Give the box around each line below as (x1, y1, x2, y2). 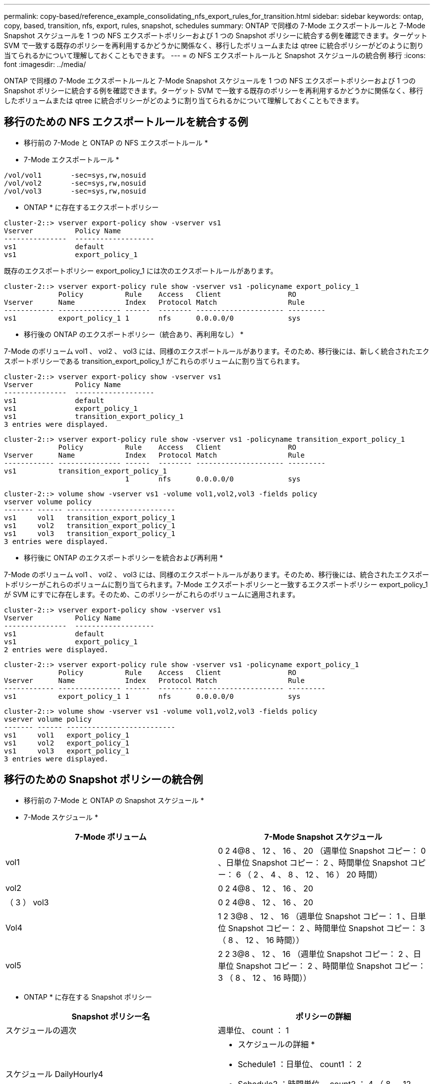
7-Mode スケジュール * (24, 813, 99, 821)
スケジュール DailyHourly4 (5, 1069, 104, 1079)
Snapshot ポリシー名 (71, 1011, 150, 1021)
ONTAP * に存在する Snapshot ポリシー (24, 992, 152, 1001)
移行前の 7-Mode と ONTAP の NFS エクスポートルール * (24, 138, 208, 147)
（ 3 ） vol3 (5, 897, 49, 907)
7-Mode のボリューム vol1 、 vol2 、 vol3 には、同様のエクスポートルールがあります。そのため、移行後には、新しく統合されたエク (4, 346, 430, 355)
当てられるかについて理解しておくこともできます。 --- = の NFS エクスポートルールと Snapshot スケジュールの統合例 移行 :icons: (4, 51, 426, 60)
